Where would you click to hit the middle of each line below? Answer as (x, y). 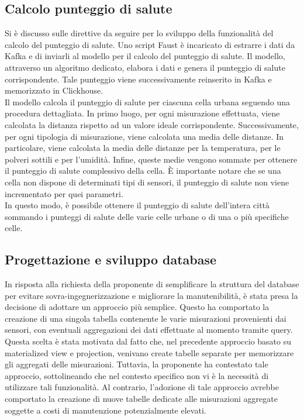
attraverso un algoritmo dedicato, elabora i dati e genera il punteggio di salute (145, 67)
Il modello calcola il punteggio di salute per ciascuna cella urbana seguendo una (147, 101)
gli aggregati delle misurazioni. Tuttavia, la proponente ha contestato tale (137, 364)
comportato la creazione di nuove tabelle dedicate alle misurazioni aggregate (141, 399)
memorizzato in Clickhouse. (54, 90)
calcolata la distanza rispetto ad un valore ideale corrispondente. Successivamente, (152, 124)
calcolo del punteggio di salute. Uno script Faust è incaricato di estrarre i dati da (150, 44)
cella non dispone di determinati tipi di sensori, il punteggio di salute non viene (147, 182)
